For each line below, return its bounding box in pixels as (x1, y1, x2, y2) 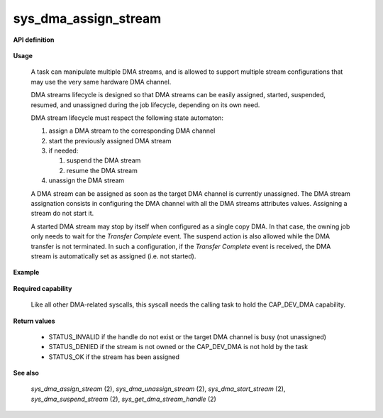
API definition (13, 35, 55, 44)
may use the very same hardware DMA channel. (30, 77, 172, 86)
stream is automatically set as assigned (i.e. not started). (30, 252, 196, 260)
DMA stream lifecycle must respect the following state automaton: (30, 114, 223, 122)
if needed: (48, 146, 79, 155)
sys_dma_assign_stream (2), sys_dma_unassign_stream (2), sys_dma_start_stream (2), (30, 385, 286, 393)
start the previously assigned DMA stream (48, 136, 172, 145)
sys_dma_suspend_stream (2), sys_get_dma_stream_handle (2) (30, 395, 216, 403)
